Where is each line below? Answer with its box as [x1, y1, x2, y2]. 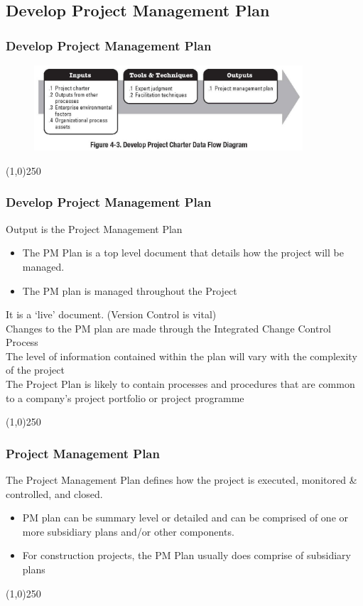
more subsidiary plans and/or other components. [22, 524, 234, 539]
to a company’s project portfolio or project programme [6, 390, 244, 405]
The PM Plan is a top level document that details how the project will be [22, 245, 344, 260]
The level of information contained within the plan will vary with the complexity [6, 348, 357, 363]
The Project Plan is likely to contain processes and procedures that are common [6, 377, 355, 391]
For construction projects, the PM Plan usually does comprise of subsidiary [22, 548, 351, 563]
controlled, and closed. [6, 486, 103, 501]
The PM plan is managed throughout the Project [22, 283, 237, 298]
